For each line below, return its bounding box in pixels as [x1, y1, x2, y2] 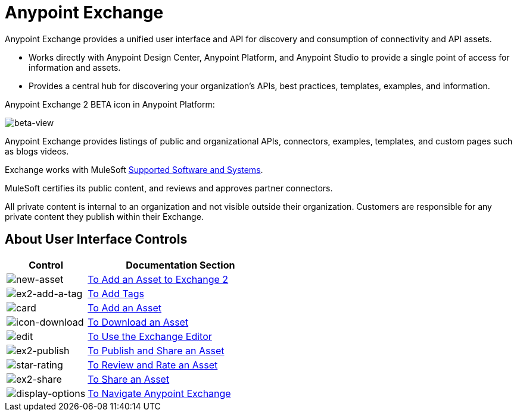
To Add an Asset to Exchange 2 [88, 273, 229, 285]
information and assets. [29, 62, 121, 73]
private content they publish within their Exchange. [5, 211, 204, 222]
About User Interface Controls [5, 232, 188, 247]
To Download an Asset [88, 316, 189, 328]
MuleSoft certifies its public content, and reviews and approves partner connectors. [5, 182, 333, 193]
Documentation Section [126, 259, 235, 271]
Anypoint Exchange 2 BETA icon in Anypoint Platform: [5, 99, 215, 109]
